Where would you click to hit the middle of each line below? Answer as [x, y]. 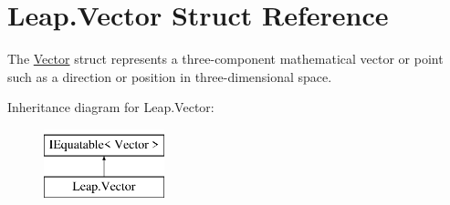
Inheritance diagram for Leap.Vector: [111, 107]
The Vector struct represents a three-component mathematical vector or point [225, 59]
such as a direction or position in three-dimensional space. [170, 76]
